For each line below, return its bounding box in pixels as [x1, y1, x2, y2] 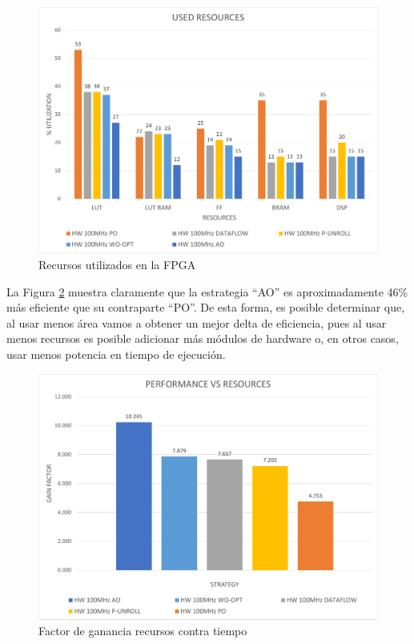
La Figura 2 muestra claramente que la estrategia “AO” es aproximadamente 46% [6, 283, 408, 300]
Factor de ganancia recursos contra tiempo [38, 622, 247, 639]
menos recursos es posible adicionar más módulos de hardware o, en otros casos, [6, 330, 399, 347]
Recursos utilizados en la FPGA [38, 256, 196, 273]
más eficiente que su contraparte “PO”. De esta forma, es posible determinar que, [6, 299, 405, 316]
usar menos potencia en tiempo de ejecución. [6, 346, 226, 363]
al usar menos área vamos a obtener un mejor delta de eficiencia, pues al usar [6, 314, 387, 331]
